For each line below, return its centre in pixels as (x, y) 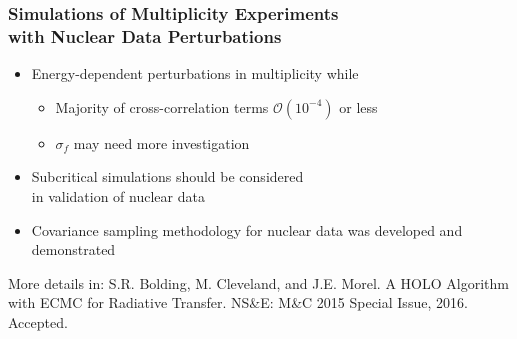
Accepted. (38, 321)
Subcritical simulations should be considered (167, 176)
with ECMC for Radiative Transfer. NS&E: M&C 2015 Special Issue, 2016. (238, 302)
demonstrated (73, 249)
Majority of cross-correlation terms (162, 106)
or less (358, 106)
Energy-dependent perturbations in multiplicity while (195, 73)
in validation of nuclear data (118, 195)
